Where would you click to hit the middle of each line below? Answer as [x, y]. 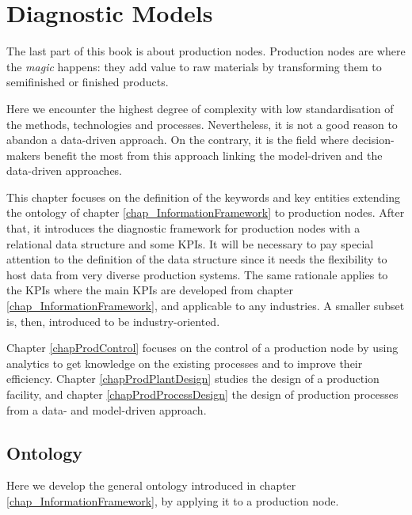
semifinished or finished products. [88, 82]
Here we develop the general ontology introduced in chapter [151, 485]
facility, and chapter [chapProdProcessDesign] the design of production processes [202, 394]
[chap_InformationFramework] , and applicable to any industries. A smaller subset [206, 306]
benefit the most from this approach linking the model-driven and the [213, 155]
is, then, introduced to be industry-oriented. [113, 321]
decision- [373, 140]
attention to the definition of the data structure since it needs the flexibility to [197, 259]
